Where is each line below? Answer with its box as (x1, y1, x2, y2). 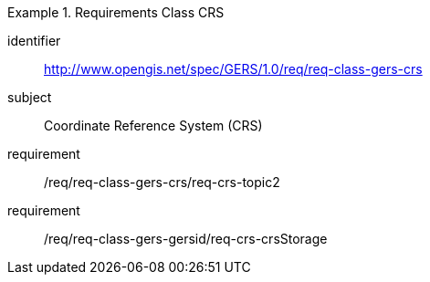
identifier (7, 33, 61, 48)
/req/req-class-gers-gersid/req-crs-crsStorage (44, 231, 328, 246)
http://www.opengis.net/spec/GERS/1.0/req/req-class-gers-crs (44, 61, 423, 77)
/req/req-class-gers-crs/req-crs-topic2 (44, 174, 280, 190)
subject (7, 89, 52, 105)
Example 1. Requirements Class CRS (7, 5, 225, 20)
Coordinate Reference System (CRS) (44, 118, 263, 133)
